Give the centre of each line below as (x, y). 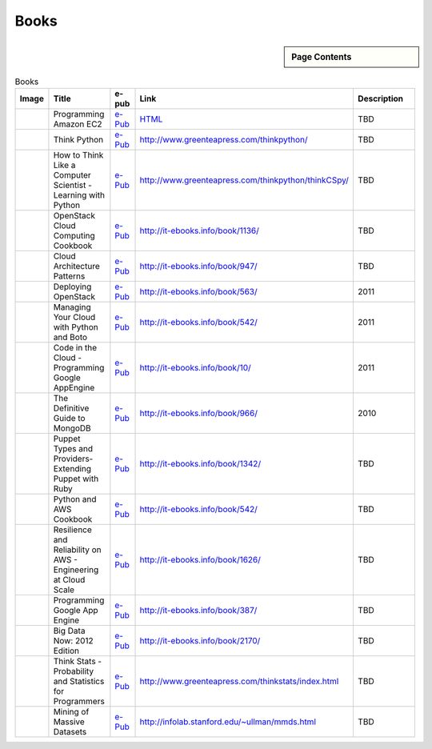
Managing (72, 306)
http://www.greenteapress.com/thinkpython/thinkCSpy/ (244, 180)
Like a (64, 165)
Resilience (72, 530)
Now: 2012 (73, 640)
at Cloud (69, 579)
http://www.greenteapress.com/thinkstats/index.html (239, 681)
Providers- (73, 459)
